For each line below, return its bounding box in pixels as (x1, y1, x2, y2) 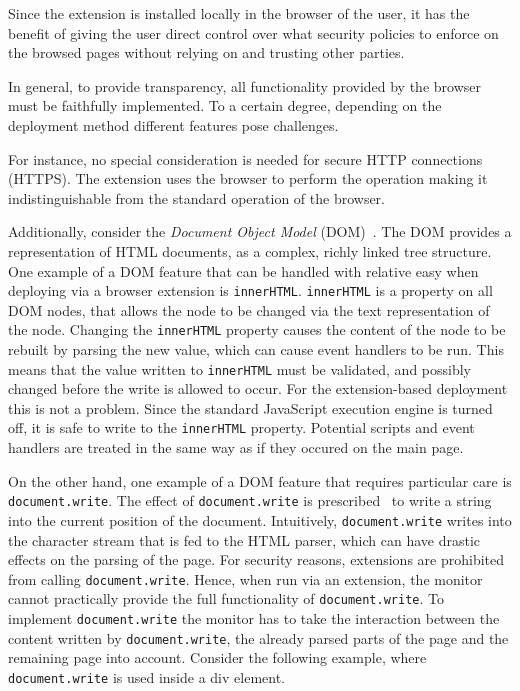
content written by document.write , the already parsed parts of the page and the (8, 627, 509, 648)
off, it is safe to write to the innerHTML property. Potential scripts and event (8, 417, 475, 438)
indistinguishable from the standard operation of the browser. (8, 187, 386, 208)
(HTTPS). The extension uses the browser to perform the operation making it (8, 168, 488, 189)
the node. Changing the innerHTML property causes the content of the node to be (8, 319, 506, 340)
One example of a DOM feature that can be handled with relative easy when (8, 260, 479, 281)
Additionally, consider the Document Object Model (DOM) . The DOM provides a (8, 221, 512, 242)
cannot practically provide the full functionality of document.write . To (8, 588, 444, 609)
